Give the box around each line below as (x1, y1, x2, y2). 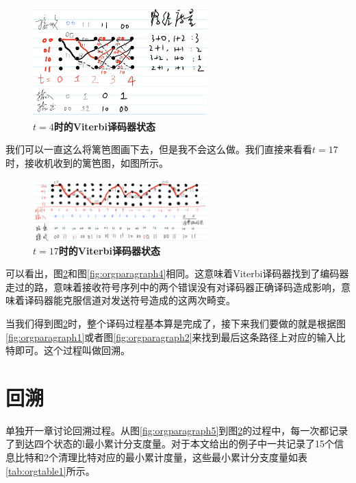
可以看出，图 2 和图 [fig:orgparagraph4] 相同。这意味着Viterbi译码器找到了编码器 (5, 266, 349, 281)
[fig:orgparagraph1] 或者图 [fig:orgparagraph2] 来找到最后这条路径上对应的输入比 (5, 329, 346, 344)
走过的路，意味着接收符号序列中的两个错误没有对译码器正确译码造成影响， (5, 279, 341, 294)
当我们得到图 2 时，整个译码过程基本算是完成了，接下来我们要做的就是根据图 (5, 316, 346, 330)
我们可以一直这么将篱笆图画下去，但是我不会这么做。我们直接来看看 (5, 142, 312, 156)
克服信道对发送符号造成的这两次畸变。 (62, 293, 236, 307)
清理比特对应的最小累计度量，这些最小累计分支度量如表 (58, 450, 307, 464)
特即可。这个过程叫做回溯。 (5, 343, 130, 357)
